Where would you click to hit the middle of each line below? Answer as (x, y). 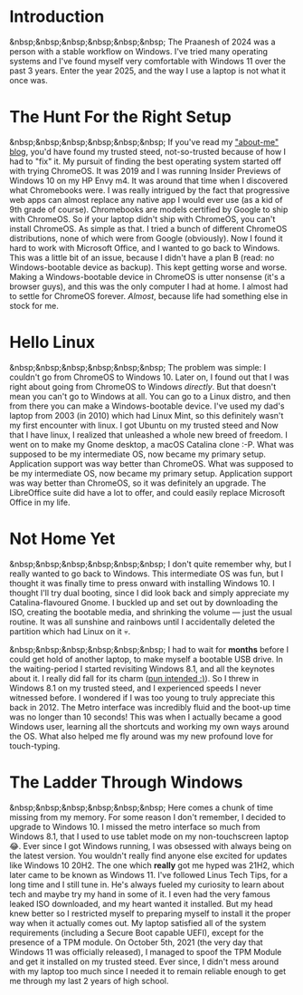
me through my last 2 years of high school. (89, 981)
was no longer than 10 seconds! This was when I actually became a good (146, 717)
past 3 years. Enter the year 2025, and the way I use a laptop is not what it (148, 71)
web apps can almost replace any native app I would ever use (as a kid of (146, 199)
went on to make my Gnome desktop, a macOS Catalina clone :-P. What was (151, 444)
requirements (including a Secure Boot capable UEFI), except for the (137, 932)
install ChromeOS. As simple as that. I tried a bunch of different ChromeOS (148, 228)
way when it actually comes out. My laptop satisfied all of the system (138, 923)
